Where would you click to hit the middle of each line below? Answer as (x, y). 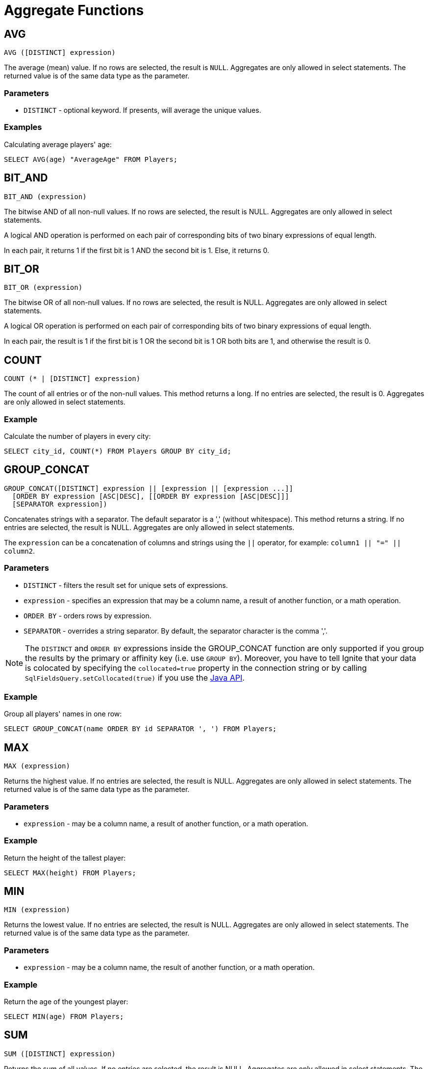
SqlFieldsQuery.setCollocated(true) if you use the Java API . (135, 677)
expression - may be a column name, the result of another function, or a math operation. (169, 967)
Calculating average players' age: (58, 144)
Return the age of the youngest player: (66, 1001)
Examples (23, 127)
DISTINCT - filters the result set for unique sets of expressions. (126, 585)
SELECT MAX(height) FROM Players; (70, 873)
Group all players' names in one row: (63, 714)
